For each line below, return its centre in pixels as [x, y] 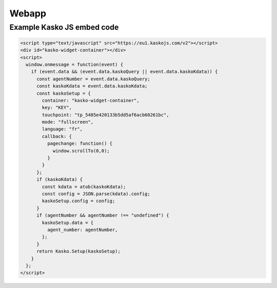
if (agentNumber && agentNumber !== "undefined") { [103, 215]
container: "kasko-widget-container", [91, 100]
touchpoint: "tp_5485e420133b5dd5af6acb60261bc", [105, 115]
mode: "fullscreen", [68, 122]
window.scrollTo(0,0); [81, 151]
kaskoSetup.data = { [68, 223]
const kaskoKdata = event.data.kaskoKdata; [92, 86]
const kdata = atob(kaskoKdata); [84, 187]
